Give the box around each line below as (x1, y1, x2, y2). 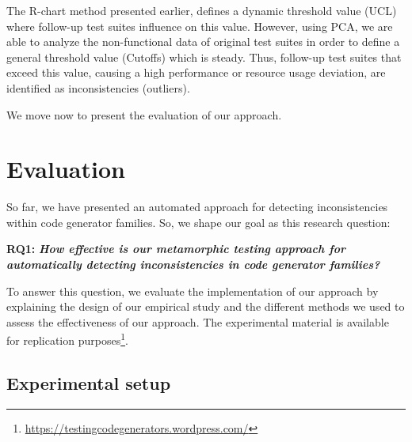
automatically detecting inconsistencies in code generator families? (6, 256, 380, 273)
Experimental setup (6, 371, 171, 395)
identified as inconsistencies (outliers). (6, 79, 190, 96)
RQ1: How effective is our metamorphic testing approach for (6, 240, 346, 257)
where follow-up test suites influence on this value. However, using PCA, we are (6, 17, 393, 34)
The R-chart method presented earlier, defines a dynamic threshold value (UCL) (6, 2, 397, 18)
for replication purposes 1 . (6, 330, 128, 349)
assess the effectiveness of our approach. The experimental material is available (6, 313, 389, 330)
